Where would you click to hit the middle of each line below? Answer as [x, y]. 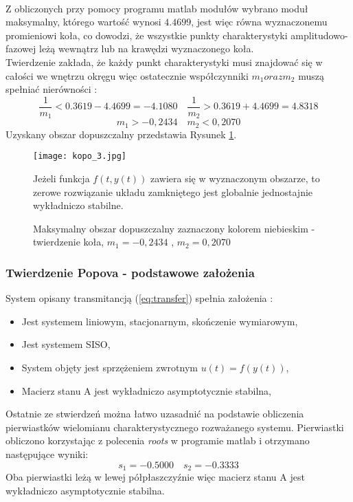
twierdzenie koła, [69, 242]
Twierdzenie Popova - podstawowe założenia [130, 272]
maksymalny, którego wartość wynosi [83, 22]
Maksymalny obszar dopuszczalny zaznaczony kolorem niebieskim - [174, 228]
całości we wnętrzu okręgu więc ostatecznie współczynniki [127, 75]
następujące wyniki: [47, 454]
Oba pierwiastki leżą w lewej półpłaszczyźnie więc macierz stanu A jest [155, 476]
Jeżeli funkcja [61, 178]
